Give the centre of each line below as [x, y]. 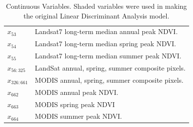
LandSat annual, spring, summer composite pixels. [110, 67]
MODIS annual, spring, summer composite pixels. [109, 80]
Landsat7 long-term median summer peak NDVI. [108, 56]
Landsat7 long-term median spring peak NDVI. [106, 44]
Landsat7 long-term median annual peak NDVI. [106, 31]
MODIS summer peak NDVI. [78, 116]
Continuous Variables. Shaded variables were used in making [96, 6]
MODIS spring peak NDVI [75, 104]
